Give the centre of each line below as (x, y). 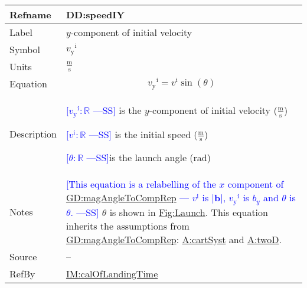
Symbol (25, 49)
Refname (30, 14)
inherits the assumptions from (128, 226)
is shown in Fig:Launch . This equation (189, 212)
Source (23, 257)
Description (33, 134)
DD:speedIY (95, 14)
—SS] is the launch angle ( (140, 158)
